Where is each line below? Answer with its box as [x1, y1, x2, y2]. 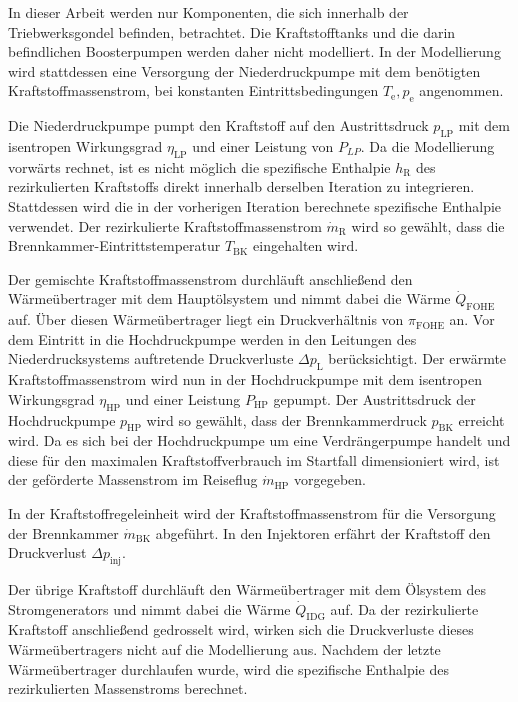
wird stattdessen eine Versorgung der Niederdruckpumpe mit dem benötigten [8, 60, 481, 81]
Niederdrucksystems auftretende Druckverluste [8, 348, 294, 369]
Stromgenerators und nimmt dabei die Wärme [8, 598, 291, 619]
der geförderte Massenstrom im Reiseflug [8, 469, 258, 490]
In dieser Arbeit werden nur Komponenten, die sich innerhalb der [8, 2, 409, 22]
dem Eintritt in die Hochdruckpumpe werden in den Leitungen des [8, 328, 417, 349]
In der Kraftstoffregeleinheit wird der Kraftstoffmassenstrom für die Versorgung [8, 503, 496, 524]
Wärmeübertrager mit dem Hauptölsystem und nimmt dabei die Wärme [8, 288, 451, 309]
